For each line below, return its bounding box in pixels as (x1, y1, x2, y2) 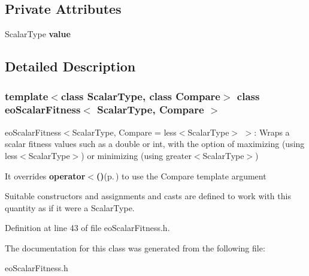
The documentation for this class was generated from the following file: (5, 241, 265, 254)
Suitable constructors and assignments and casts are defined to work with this (5, 190, 291, 202)
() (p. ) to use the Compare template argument (96, 169, 266, 182)
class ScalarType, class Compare (60, 88, 220, 103)
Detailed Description (5, 57, 136, 76)
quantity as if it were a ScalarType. (5, 201, 135, 214)
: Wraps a (254, 125, 290, 138)
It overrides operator (5, 169, 86, 182)
